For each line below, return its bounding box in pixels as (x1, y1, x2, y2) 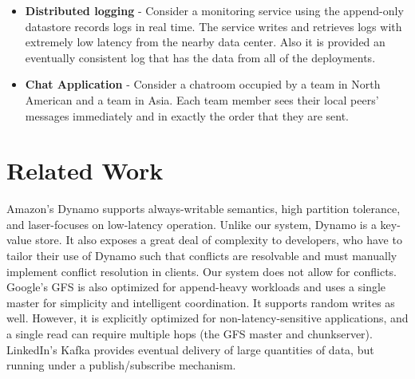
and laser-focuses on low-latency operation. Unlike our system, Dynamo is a (6, 215, 377, 232)
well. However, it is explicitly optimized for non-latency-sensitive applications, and (6, 310, 409, 326)
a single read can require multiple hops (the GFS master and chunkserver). (6, 326, 373, 342)
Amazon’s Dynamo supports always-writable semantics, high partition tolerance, (6, 200, 401, 217)
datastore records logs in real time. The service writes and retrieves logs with (25, 18, 402, 34)
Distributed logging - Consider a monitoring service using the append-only (25, 2, 404, 18)
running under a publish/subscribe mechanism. (6, 357, 236, 373)
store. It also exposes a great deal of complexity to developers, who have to (35, 231, 402, 248)
